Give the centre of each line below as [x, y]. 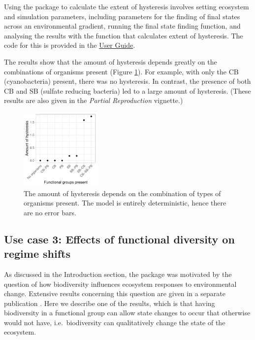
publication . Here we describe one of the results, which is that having [110, 303]
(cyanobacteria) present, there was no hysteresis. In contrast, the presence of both [127, 81]
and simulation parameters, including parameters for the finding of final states [122, 16]
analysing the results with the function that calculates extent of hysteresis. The [124, 35]
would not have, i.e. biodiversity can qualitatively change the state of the [115, 322]
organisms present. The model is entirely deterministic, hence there [125, 203]
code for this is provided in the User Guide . [70, 45]
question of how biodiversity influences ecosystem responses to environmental [120, 284]
